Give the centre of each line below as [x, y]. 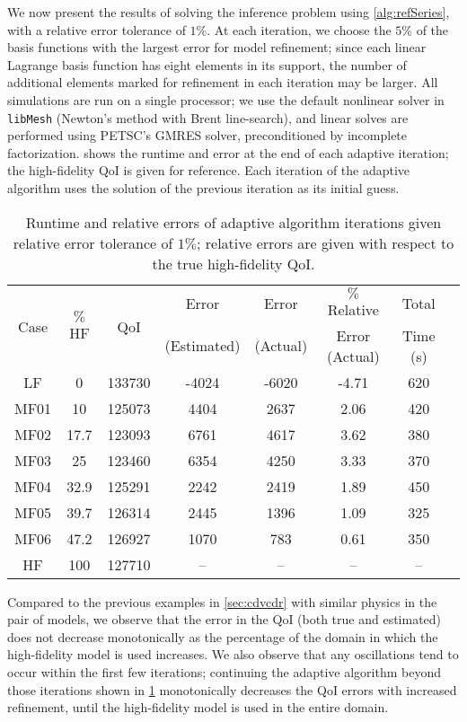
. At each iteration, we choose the [299, 29]
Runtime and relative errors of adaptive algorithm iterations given [233, 222]
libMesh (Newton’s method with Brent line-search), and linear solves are [208, 117]
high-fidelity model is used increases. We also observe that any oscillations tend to [233, 654]
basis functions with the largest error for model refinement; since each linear [217, 47]
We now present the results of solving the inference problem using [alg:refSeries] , [229, 12]
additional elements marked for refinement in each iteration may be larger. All [223, 82]
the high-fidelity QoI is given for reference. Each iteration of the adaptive [209, 170]
